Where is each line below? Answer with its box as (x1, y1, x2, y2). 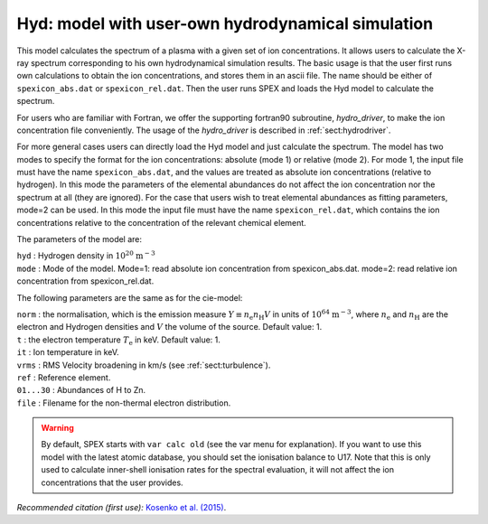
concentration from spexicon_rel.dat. (16, 276, 155, 286)
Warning (41, 423, 74, 434)
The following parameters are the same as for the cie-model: (16, 292, 243, 303)
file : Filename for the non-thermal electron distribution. (16, 398, 231, 408)
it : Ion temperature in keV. (16, 347, 119, 358)
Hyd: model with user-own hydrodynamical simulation (16, 14, 434, 33)
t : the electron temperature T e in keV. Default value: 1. (16, 334, 221, 347)
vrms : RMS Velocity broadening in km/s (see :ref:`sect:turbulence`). (16, 360, 271, 370)
